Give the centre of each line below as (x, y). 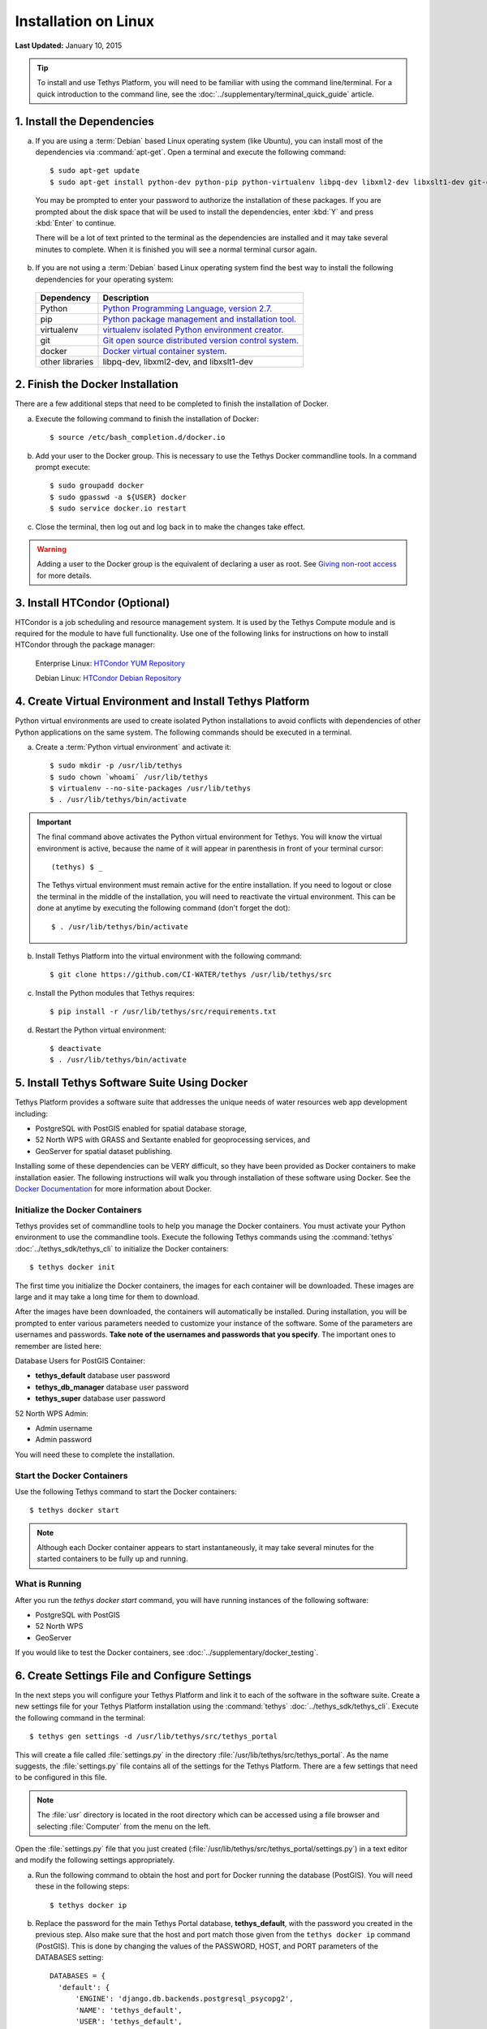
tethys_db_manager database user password (112, 1387)
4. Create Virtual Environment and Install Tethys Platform (162, 702)
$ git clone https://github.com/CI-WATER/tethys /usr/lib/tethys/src (191, 975)
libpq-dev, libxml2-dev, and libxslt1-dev (178, 361)
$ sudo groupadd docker (97, 486)
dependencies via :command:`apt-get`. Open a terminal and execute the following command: (191, 152)
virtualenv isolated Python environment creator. (193, 330)
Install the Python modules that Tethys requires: (115, 993)
